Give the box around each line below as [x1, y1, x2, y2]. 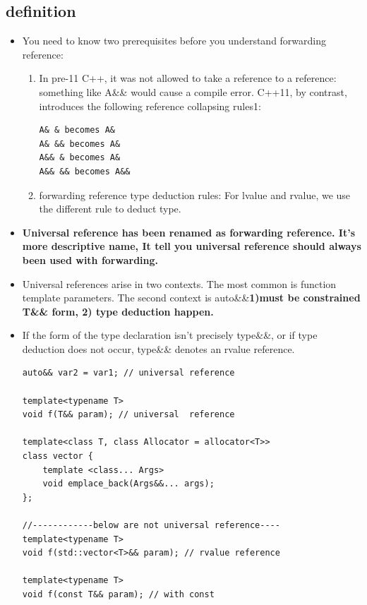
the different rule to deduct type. [39, 201, 181, 216]
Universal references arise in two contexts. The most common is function [22, 276, 337, 291]
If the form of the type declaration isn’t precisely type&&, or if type [22, 328, 318, 342]
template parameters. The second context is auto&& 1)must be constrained [22, 290, 361, 305]
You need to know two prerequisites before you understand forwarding [22, 33, 327, 48]
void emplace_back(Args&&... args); [42, 479, 215, 489]
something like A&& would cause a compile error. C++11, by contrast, [39, 84, 347, 99]
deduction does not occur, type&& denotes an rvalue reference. [22, 341, 295, 356]
